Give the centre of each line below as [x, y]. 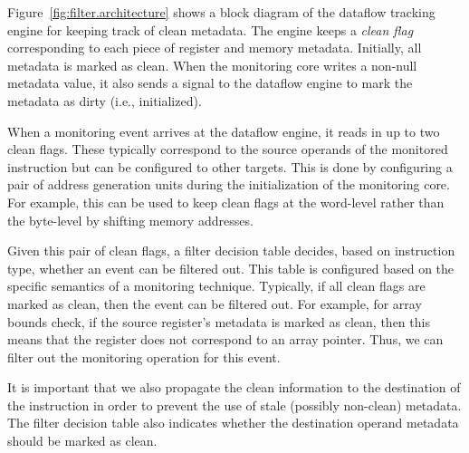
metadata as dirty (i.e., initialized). [105, 100]
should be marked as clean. [82, 441]
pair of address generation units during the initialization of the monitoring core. [229, 184]
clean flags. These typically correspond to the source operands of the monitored [228, 149]
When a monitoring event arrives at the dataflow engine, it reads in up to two [224, 131]
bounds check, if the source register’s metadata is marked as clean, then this [219, 321]
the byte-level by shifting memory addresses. [130, 220]
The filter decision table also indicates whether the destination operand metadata [233, 423]
